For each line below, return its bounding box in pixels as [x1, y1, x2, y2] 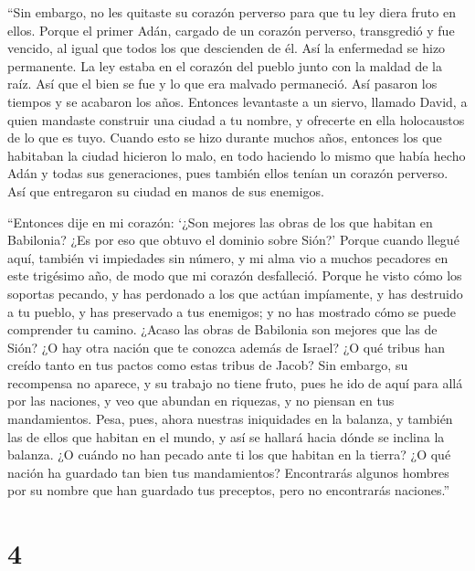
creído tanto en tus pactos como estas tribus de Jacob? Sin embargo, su [7, 355, 408, 375]
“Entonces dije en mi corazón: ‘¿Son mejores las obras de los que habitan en [7, 212, 433, 231]
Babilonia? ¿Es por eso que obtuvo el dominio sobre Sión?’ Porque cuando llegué [7, 230, 459, 249]
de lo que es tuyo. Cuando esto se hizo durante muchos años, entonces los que [7, 128, 442, 147]
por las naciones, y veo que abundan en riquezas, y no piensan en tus [7, 391, 395, 410]
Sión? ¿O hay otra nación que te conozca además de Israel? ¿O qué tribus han [7, 337, 446, 356]
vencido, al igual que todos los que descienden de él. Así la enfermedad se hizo [7, 38, 446, 58]
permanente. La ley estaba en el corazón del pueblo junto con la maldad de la [7, 56, 442, 75]
